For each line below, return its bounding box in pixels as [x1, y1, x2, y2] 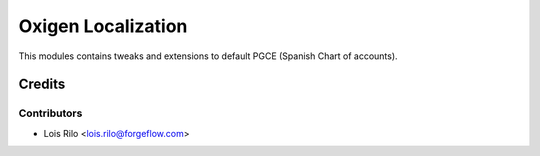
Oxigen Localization [18, 15, 188, 37]
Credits [18, 76, 66, 93]
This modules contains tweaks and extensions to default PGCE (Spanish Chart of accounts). [18, 50, 399, 62]
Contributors [18, 106, 83, 120]
